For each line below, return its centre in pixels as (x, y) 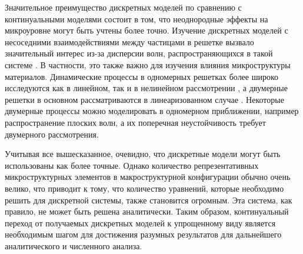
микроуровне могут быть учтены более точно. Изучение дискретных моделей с (146, 30)
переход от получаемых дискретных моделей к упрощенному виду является (140, 223)
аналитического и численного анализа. (74, 245)
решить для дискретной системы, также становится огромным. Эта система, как (149, 200)
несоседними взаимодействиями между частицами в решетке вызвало (129, 41)
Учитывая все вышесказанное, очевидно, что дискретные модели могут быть (143, 154)
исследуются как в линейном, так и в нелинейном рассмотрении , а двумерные (146, 88)
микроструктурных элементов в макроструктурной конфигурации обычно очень (148, 177)
